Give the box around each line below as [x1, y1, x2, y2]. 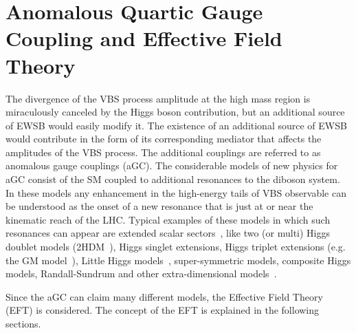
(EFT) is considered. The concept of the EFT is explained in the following [5, 303, 320, 317]
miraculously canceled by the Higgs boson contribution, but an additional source [5, 105, 345, 119]
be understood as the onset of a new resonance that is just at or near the [5, 199, 313, 213]
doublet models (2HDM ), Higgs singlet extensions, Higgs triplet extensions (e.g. [5, 239, 346, 254]
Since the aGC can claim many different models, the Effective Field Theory [5, 289, 323, 303]
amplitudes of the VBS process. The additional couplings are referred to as [5, 144, 321, 159]
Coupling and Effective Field [5, 24, 282, 52]
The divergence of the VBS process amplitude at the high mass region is [5, 91, 311, 105]
